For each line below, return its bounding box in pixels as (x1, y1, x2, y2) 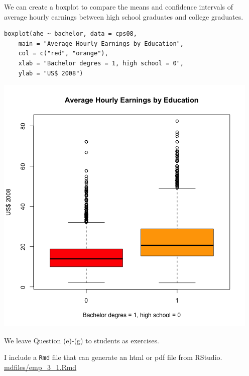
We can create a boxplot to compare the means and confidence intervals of (4, 2, 233, 12)
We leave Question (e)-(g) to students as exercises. (4, 335, 159, 345)
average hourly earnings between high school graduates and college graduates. (4, 11, 243, 22)
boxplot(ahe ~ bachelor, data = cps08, (4, 30, 137, 38)
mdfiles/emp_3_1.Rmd (4, 362, 77, 372)
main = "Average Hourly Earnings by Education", (18, 40, 184, 47)
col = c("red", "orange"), (18, 50, 108, 57)
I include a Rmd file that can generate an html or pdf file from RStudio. (4, 352, 222, 362)
